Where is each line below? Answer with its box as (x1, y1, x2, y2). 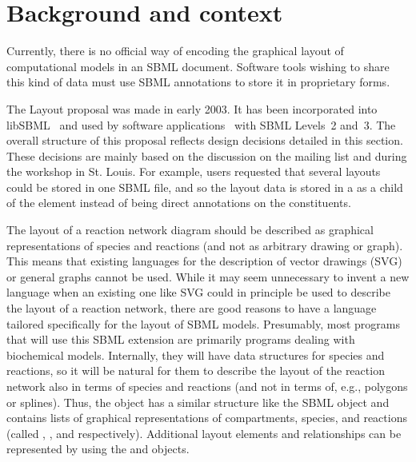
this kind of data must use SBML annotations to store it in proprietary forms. (6, 74, 390, 90)
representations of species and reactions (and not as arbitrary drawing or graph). (6, 237, 403, 253)
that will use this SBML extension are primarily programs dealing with (6, 331, 355, 348)
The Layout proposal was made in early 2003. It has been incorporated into (6, 100, 378, 117)
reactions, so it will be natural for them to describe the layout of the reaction (6, 362, 385, 379)
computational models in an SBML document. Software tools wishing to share (6, 58, 390, 74)
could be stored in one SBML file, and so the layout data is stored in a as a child (6, 178, 403, 195)
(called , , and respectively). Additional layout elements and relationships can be (6, 424, 402, 441)
